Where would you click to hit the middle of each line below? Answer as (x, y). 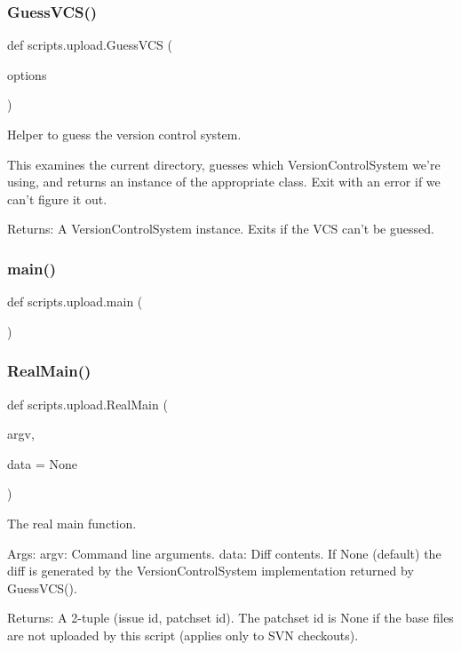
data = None (42, 463)
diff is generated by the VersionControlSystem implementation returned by (211, 571)
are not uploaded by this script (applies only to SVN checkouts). (183, 635)
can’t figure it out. (57, 198)
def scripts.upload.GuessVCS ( (90, 45)
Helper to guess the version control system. (124, 134)
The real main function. (72, 523)
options (27, 74)
